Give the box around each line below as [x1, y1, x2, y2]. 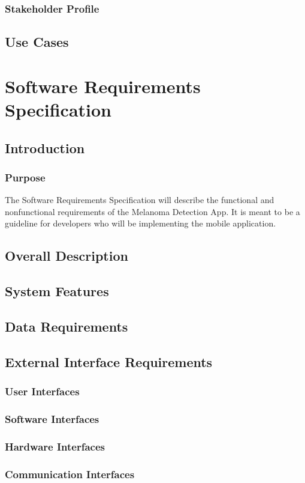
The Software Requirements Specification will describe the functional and [5, 193, 274, 206]
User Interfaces [5, 384, 80, 399]
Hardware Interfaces [5, 439, 105, 454]
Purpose [5, 169, 46, 184]
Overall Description [5, 246, 128, 265]
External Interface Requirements [5, 352, 213, 371]
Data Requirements [5, 317, 128, 335]
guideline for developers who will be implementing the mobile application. [5, 217, 276, 229]
